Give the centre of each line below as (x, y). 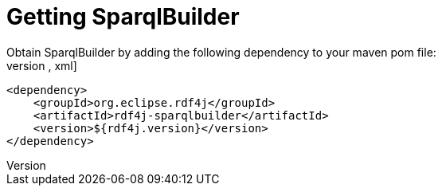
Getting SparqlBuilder (123, 17)
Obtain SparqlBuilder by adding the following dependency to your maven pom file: (221, 52)
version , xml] (42, 65)
